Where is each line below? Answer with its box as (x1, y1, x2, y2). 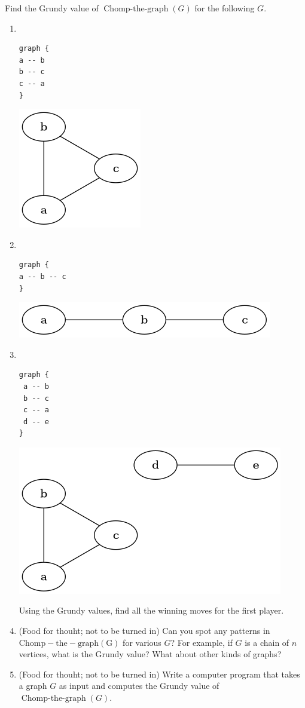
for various (123, 636, 161, 648)
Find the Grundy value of (5, 2, 99, 14)
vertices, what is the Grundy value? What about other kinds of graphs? (19, 648, 282, 660)
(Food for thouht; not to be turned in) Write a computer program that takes (19, 667, 300, 680)
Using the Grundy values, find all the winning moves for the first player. (19, 604, 284, 617)
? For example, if (170, 636, 233, 648)
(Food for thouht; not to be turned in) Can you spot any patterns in (19, 624, 270, 637)
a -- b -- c (19, 272, 66, 281)
